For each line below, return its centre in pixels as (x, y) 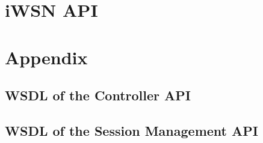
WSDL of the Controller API (98, 95)
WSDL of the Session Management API (131, 130)
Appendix (46, 57)
